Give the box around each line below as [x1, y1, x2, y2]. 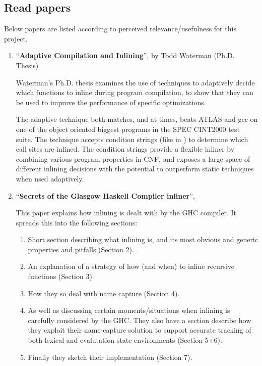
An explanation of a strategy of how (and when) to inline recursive [28, 261, 234, 271]
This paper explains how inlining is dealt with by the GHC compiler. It [16, 207, 236, 218]
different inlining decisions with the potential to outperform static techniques [16, 163, 254, 174]
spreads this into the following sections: [16, 217, 138, 227]
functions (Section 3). [28, 271, 94, 282]
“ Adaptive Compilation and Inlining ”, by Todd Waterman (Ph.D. [16, 50, 235, 61]
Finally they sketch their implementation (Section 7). [28, 351, 192, 362]
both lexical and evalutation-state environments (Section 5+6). [28, 335, 222, 345]
